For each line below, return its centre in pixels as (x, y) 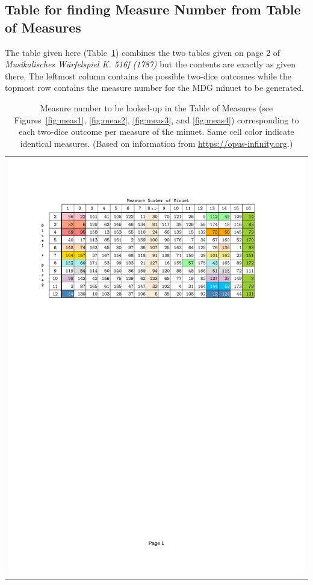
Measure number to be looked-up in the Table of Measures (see (156, 107)
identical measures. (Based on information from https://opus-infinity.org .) (156, 143)
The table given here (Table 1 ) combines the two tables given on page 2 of (143, 52)
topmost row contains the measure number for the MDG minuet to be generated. (154, 88)
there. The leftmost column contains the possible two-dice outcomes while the (148, 76)
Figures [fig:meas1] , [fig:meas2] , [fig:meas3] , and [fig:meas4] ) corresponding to (156, 119)
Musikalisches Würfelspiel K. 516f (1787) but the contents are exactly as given (150, 64)
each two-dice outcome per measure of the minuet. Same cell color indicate (156, 132)
